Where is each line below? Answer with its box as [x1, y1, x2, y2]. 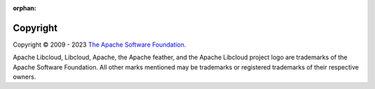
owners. [12, 73, 36, 81]
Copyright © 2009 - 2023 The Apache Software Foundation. [12, 40, 187, 49]
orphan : [12, 4, 37, 12]
